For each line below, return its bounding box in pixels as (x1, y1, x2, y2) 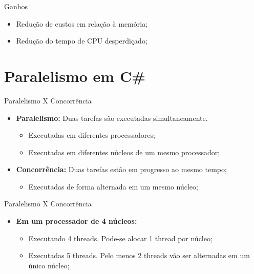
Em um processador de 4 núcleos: (16, 216, 137, 226)
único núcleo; (28, 260, 70, 270)
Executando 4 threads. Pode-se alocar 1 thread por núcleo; (28, 233, 213, 243)
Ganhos (4, 1, 28, 11)
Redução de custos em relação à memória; (16, 18, 148, 29)
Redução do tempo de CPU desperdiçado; (16, 35, 147, 46)
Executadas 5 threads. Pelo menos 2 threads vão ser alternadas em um (28, 250, 250, 261)
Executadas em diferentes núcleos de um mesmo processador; (28, 146, 220, 157)
